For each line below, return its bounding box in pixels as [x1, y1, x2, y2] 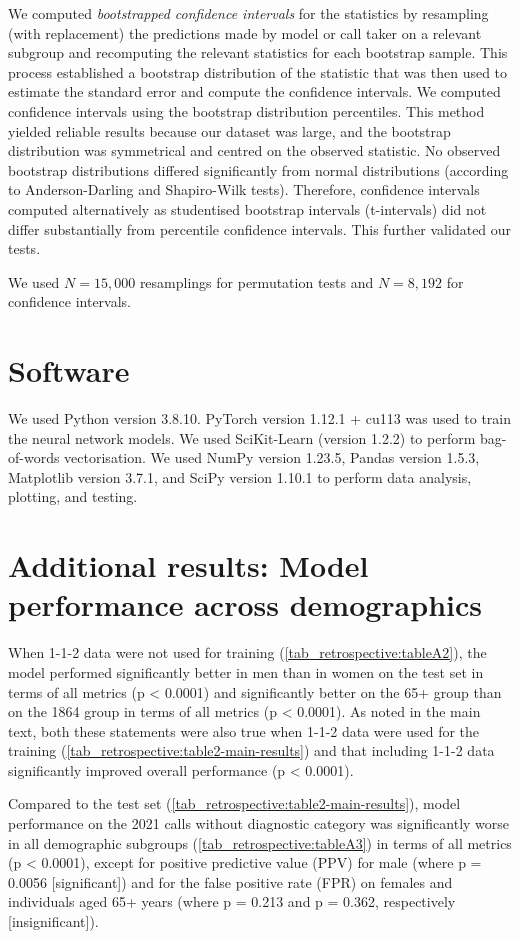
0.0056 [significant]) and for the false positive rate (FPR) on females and [8, 871, 453, 892]
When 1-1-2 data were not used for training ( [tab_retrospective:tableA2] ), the [8, 642, 487, 663]
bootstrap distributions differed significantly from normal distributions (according [8, 159, 509, 180]
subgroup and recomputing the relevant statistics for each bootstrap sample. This [8, 42, 508, 63]
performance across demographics [8, 584, 482, 625]
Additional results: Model [8, 545, 369, 586]
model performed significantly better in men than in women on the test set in [8, 661, 484, 682]
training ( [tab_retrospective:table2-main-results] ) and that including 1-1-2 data [8, 740, 495, 761]
